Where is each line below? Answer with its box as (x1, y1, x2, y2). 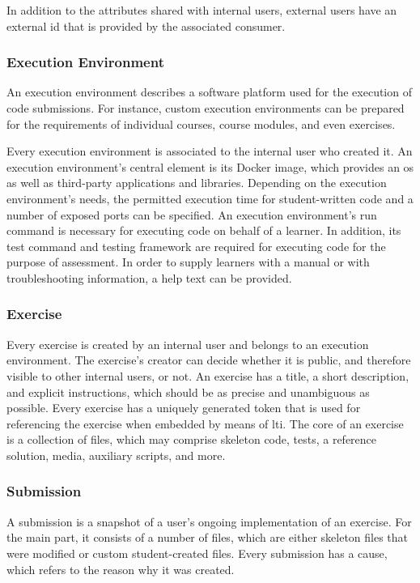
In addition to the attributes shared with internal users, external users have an (6, 2, 397, 18)
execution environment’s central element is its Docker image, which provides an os (6, 158, 414, 175)
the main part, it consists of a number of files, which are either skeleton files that (6, 529, 409, 546)
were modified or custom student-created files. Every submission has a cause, (6, 544, 388, 561)
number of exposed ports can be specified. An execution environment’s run (6, 206, 377, 223)
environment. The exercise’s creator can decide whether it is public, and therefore (6, 351, 411, 368)
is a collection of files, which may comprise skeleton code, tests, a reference (6, 431, 377, 448)
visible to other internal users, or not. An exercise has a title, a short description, (6, 367, 409, 384)
